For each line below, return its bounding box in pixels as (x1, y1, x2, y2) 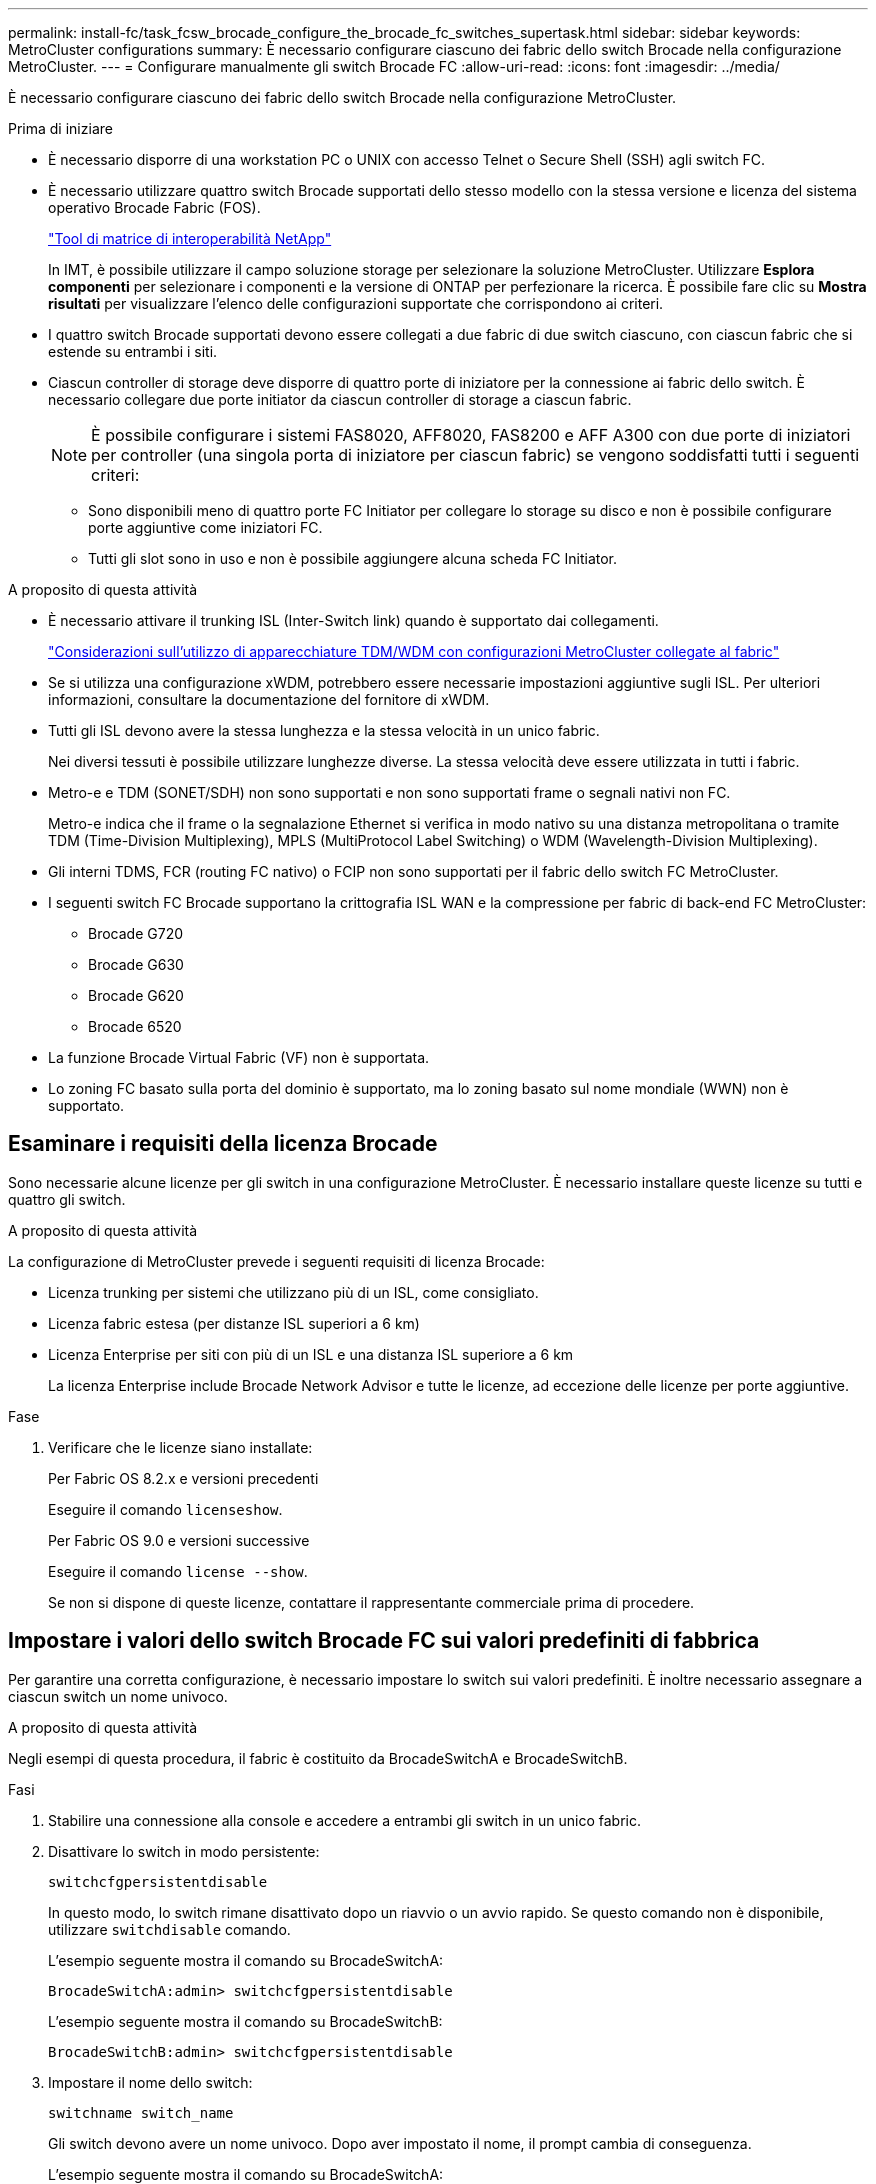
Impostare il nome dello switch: (48, 2073, 253, 2091)
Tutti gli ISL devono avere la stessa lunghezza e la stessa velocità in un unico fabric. (48, 722, 600, 739)
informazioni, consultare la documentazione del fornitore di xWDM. (48, 691, 490, 708)
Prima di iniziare (8, 120, 113, 137)
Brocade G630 (88, 956, 184, 973)
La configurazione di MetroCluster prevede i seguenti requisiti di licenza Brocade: (8, 1252, 545, 1270)
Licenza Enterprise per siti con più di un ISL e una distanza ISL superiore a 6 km (48, 1345, 574, 1363)
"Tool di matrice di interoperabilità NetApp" (48, 230, 332, 247)
